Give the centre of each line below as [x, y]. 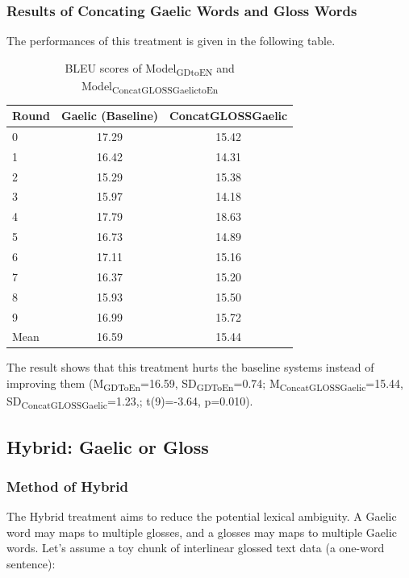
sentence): [31, 564]
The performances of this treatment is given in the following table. [171, 41]
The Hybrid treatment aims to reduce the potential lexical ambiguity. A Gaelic [202, 516]
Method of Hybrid [67, 486]
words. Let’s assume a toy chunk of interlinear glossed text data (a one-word [196, 548]
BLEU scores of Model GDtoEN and [150, 69]
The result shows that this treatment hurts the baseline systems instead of [190, 367]
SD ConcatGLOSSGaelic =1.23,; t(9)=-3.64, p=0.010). [130, 402]
